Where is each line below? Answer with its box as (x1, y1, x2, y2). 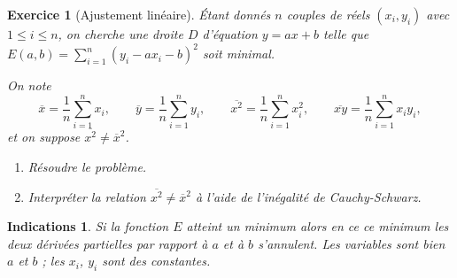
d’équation (202, 25, 258, 42)
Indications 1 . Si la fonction (7, 217, 169, 236)
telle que (322, 25, 369, 42)
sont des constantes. (102, 251, 211, 270)
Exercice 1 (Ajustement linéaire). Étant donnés (7, 5, 271, 23)
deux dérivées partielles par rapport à (7, 234, 208, 252)
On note (7, 76, 51, 95)
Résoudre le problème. (27, 157, 147, 175)
